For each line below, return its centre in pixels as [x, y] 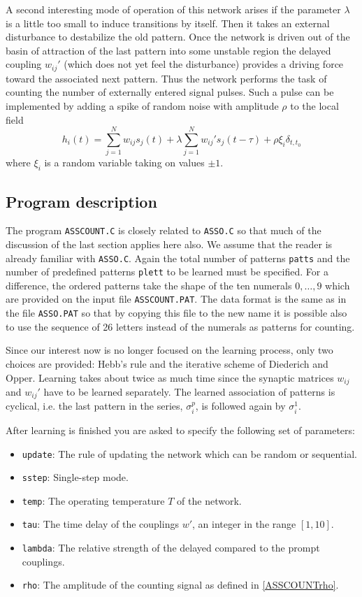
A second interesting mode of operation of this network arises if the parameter [173, 9]
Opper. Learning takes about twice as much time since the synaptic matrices [170, 377]
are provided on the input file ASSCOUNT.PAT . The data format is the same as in [176, 299]
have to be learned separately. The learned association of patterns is [189, 392]
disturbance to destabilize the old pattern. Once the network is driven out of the [178, 37]
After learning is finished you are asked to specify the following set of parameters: [180, 430]
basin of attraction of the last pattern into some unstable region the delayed [168, 50]
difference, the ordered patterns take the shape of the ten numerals [149, 285]
